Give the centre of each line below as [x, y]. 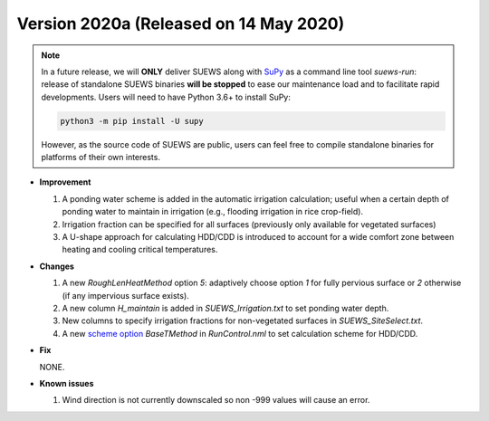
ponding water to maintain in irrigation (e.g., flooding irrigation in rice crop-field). [213, 212]
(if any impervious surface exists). [125, 295]
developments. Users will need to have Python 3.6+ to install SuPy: [166, 97]
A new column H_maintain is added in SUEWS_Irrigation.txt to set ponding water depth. [225, 308]
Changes [57, 266]
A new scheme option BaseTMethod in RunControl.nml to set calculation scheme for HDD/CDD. [240, 333]
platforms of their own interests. [101, 158]
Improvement [65, 182]
